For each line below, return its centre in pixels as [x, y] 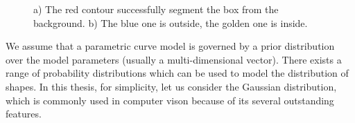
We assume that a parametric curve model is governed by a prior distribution [170, 46]
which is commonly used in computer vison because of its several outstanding [170, 100]
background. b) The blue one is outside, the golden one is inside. [171, 22]
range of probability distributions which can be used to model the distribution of [177, 73]
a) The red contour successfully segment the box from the [156, 9]
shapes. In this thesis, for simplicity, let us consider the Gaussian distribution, [171, 86]
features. [24, 114]
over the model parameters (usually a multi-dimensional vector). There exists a [174, 59]
